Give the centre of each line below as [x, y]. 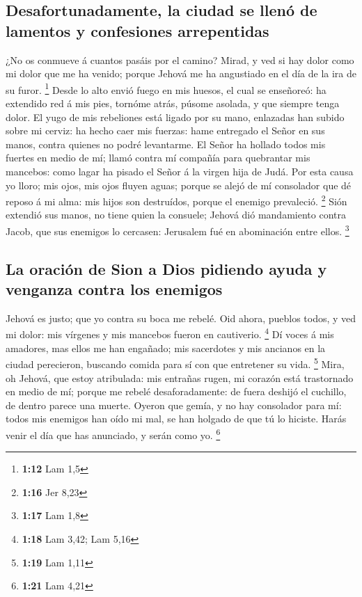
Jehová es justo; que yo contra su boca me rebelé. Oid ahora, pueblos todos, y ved [181, 318]
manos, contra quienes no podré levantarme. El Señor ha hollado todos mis [166, 144]
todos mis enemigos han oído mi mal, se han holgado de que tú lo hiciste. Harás [176, 419]
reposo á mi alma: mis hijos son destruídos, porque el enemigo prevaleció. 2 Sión [176, 200]
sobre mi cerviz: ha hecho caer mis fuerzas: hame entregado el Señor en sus [165, 130]
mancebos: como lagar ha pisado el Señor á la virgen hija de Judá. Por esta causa [180, 171]
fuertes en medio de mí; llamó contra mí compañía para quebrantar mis [158, 158]
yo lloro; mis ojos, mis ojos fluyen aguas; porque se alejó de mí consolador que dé [179, 185]
